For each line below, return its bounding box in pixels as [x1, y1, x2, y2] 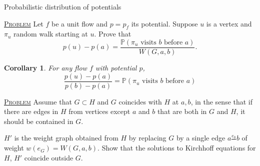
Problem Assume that [4, 96, 72, 106]
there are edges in [4, 106, 58, 116]
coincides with [118, 96, 162, 106]
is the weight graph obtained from [14, 132, 118, 143]
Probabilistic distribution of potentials [4, 1, 121, 11]
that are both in [157, 106, 207, 116]
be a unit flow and [51, 18, 108, 28]
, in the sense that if [190, 96, 253, 106]
